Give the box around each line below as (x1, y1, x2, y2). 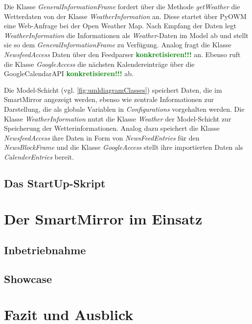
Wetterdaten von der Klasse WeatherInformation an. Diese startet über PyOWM (4, 11, 247, 21)
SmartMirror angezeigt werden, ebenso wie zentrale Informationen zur (4, 94, 214, 104)
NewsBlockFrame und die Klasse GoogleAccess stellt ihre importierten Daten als (4, 142, 243, 152)
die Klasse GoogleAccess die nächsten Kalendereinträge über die (4, 59, 195, 69)
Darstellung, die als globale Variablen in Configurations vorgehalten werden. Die (4, 103, 245, 114)
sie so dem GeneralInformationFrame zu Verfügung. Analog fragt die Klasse (4, 40, 231, 50)
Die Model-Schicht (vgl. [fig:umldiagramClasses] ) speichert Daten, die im (4, 84, 222, 95)
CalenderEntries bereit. (4, 151, 74, 162)
